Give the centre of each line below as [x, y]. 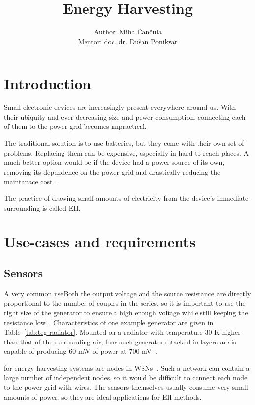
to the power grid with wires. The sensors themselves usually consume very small [126, 387]
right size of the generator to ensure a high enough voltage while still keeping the [126, 312]
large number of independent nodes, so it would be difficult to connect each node [126, 377]
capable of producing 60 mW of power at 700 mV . [81, 351]
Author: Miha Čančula [128, 32]
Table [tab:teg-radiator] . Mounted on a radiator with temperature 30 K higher [122, 332]
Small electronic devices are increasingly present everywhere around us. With [120, 107]
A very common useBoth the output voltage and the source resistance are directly [127, 293]
